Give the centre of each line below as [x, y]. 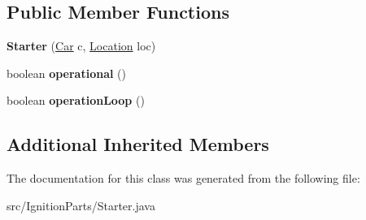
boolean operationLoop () [76, 100]
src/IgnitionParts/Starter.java [81, 205]
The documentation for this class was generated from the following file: [183, 178]
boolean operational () [66, 73]
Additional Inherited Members [138, 144]
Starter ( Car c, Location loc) [81, 46]
